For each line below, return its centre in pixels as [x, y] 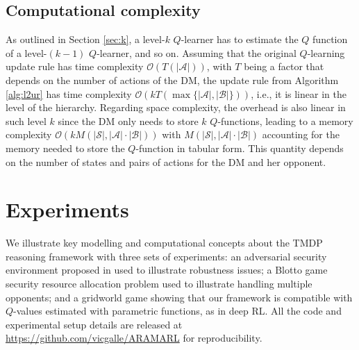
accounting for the [301, 134]
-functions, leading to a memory [285, 120]
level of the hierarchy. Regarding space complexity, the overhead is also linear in [176, 107]
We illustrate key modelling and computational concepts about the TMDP [164, 243]
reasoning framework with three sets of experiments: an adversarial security [166, 256]
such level [26, 120]
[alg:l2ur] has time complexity [69, 93]
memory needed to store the [65, 148]
